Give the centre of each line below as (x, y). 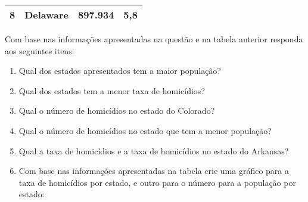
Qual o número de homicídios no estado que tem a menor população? (145, 130)
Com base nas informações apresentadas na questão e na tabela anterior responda (154, 39)
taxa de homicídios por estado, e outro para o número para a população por (157, 182)
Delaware (47, 15)
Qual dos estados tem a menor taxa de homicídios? (112, 90)
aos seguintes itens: (40, 50)
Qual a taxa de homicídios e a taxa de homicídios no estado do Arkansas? (154, 150)
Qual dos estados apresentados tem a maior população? (120, 71)
